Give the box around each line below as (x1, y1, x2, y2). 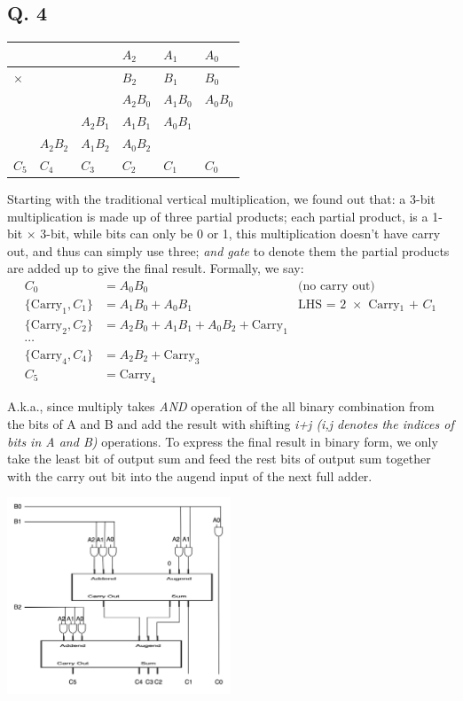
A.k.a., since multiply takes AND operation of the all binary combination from (7, 397, 435, 416)
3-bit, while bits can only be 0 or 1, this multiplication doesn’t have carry (40, 224, 441, 243)
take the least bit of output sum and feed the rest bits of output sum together (7, 449, 431, 468)
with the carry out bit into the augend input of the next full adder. (7, 466, 373, 485)
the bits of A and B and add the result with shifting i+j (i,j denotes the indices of (7, 414, 454, 432)
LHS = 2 (298, 299, 347, 312)
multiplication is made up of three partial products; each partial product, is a (7, 206, 428, 225)
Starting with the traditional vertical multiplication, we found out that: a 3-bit (7, 190, 436, 208)
